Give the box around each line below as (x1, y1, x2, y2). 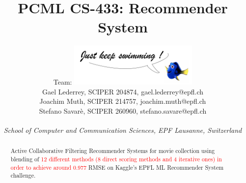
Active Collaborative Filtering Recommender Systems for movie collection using (10, 147, 215, 155)
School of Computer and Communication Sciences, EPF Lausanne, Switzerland (3, 125, 242, 135)
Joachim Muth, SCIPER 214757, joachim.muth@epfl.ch (39, 96, 206, 106)
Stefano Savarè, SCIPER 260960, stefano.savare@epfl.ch (39, 105, 207, 116)
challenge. (10, 171, 36, 180)
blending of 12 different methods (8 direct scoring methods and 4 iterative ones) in (10, 155, 222, 163)
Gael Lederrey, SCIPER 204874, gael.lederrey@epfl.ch (42, 86, 204, 96)
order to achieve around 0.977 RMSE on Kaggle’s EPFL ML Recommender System (10, 163, 224, 171)
